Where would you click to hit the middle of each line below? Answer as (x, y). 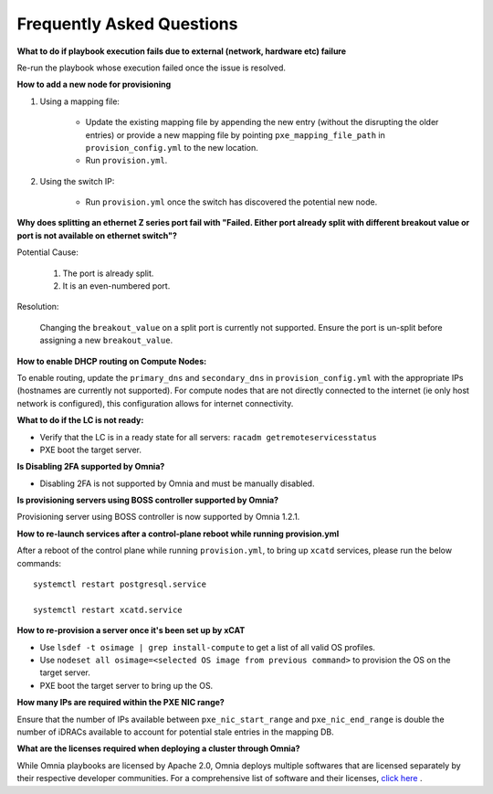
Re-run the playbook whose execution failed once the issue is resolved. (152, 68)
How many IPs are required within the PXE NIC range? (121, 703)
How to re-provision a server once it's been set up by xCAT (131, 630)
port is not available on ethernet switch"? (97, 235)
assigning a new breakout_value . (106, 340)
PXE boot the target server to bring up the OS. (126, 685)
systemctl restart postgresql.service (120, 584)
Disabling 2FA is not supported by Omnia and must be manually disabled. (177, 483)
